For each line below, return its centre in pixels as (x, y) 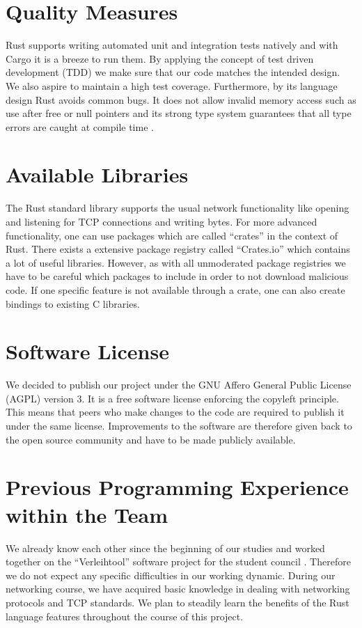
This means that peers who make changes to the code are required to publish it (175, 412)
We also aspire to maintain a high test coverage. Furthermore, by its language (172, 85)
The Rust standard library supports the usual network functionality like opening (178, 208)
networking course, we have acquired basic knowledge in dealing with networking (178, 589)
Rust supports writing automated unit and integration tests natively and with (172, 45)
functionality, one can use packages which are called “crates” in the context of (172, 235)
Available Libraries (97, 174)
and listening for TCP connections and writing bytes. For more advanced (162, 221)
